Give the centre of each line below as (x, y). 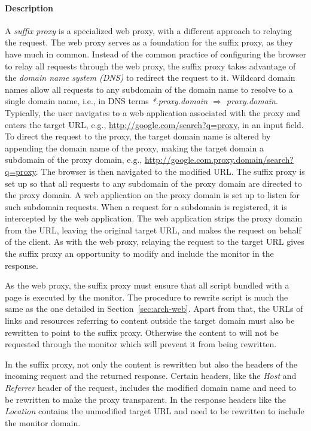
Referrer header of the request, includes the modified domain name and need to (151, 388)
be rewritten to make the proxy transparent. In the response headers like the (145, 399)
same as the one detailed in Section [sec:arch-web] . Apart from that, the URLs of (154, 309)
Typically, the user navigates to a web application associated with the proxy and (153, 112)
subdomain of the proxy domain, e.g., (74, 160)
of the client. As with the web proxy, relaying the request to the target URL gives (155, 242)
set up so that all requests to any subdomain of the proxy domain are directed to (153, 183)
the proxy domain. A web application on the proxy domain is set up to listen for (153, 195)
